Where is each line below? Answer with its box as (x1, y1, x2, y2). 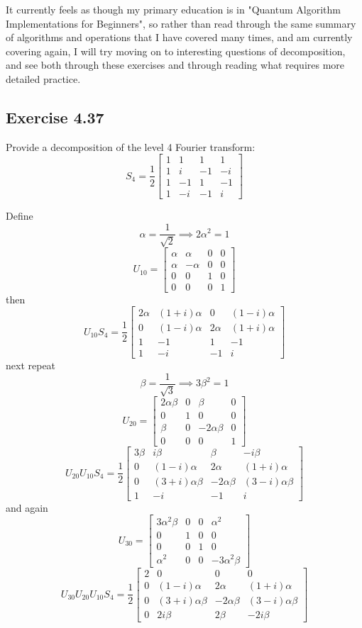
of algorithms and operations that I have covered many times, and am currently (6, 30, 353, 45)
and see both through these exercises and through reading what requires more (6, 57, 345, 72)
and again (6, 500, 48, 515)
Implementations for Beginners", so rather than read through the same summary (6, 16, 356, 30)
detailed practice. (6, 71, 81, 86)
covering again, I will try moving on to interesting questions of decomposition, (6, 43, 346, 58)
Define (6, 208, 33, 223)
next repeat (6, 358, 56, 373)
